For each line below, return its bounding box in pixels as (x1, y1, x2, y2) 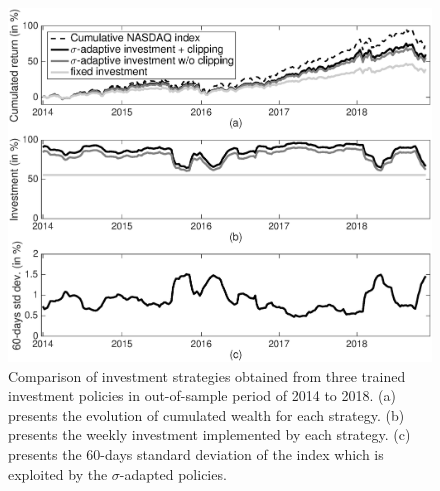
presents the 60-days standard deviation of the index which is (8, 443, 384, 464)
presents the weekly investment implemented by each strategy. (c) (8, 424, 411, 445)
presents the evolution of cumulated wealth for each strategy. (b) (8, 404, 405, 425)
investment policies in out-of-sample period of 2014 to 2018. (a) (8, 385, 396, 406)
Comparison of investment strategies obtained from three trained (8, 365, 406, 386)
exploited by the (8, 463, 108, 484)
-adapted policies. (119, 463, 227, 484)
